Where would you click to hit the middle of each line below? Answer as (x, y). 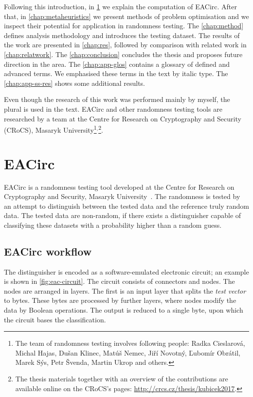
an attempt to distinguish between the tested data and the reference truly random (126, 206)
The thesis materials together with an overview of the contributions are (122, 379)
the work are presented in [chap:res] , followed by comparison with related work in (125, 45)
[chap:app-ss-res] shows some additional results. (75, 83)
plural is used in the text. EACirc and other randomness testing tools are (113, 109)
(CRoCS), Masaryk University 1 (50, 129)
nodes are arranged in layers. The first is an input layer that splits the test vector (125, 290)
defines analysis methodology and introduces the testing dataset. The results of (122, 35)
